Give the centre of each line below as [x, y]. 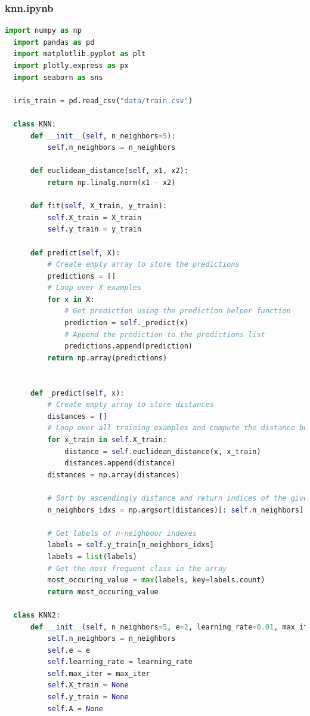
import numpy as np [43, 31]
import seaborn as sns [58, 77]
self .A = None [75, 709]
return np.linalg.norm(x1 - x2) [111, 182]
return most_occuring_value [103, 592]
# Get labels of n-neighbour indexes [122, 533]
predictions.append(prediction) [128, 346]
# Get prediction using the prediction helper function [178, 311]
